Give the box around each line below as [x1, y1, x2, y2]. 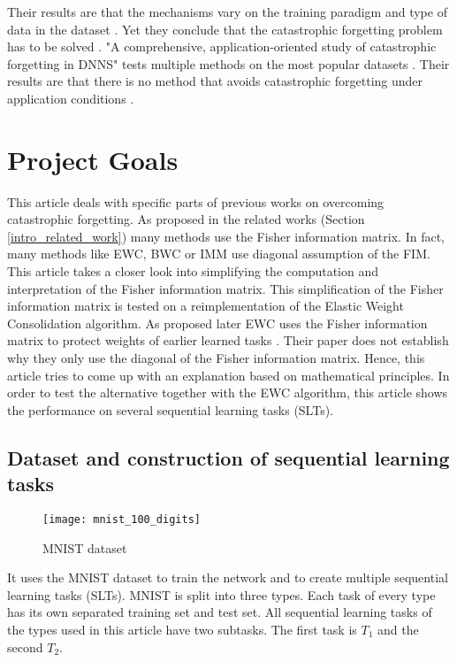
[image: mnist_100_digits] [42, 513, 201, 526]
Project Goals [7, 141, 179, 177]
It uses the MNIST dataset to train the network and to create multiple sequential [7, 568, 448, 587]
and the [377, 620, 419, 639]
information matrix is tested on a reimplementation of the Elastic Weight [7, 296, 404, 315]
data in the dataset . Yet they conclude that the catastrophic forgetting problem [7, 19, 443, 38]
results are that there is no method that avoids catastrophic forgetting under [7, 72, 423, 90]
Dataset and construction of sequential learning [7, 443, 450, 471]
